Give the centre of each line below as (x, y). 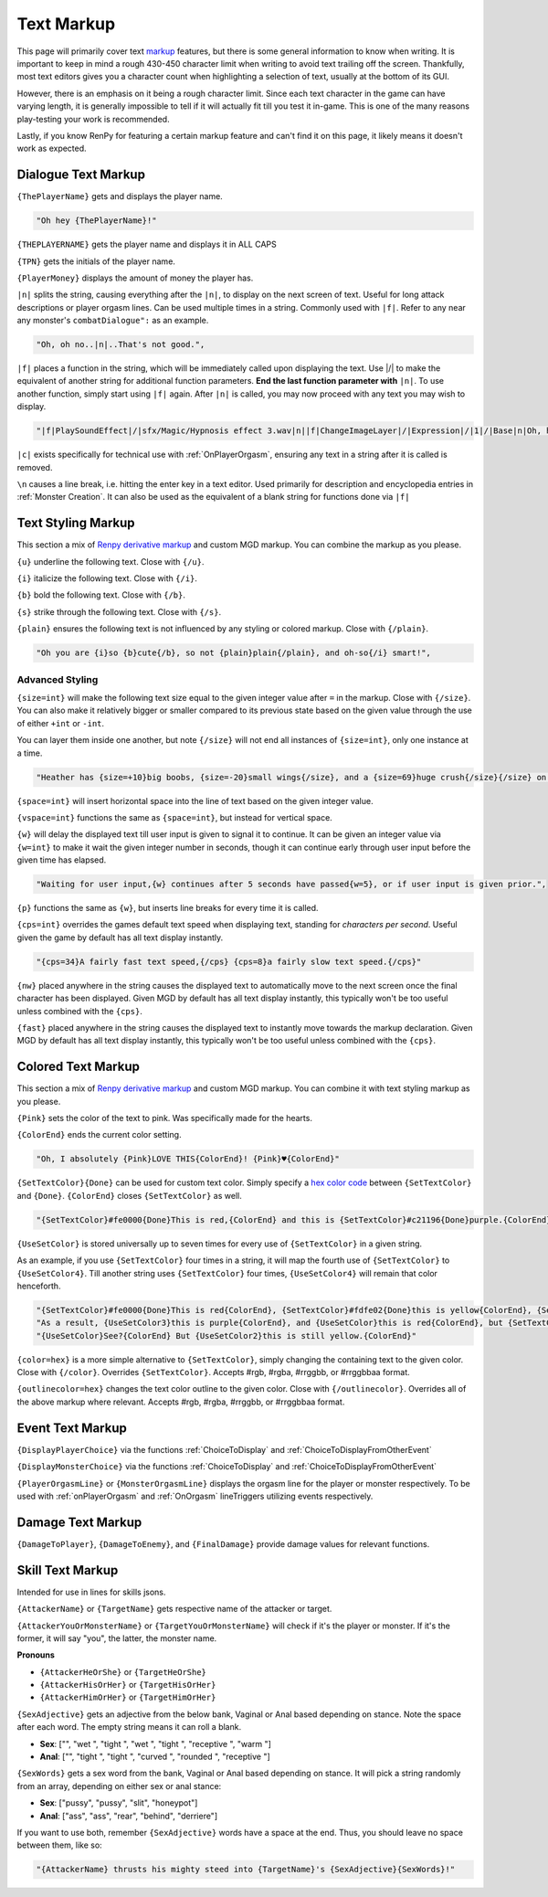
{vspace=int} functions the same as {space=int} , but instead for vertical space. (174, 817)
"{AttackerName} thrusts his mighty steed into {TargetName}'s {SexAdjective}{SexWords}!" (246, 1870)
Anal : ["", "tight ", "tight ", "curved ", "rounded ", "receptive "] (155, 1757)
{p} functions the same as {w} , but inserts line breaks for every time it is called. (168, 908)
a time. (30, 753)
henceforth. (39, 1286)
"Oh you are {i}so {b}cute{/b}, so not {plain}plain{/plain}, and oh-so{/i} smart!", (233, 653)
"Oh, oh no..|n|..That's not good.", (121, 344)
